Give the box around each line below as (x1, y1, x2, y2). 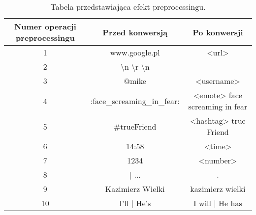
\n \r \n (120, 61, 150, 72)
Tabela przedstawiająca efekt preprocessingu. (50, 1, 206, 12)
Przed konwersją (102, 26, 168, 38)
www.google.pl (110, 47, 160, 58)
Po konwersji (192, 26, 243, 38)
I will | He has (193, 197, 242, 209)
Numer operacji (14, 21, 76, 32)
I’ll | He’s (119, 197, 151, 209)
